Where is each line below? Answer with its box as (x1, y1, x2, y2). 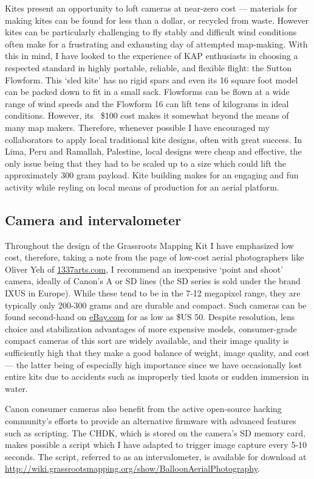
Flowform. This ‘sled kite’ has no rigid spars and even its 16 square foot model (5, 73, 298, 86)
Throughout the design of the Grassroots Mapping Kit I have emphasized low (5, 239, 294, 251)
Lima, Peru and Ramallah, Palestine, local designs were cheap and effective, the (5, 145, 302, 158)
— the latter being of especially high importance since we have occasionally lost (5, 358, 302, 371)
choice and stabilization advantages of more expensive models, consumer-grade (5, 322, 297, 335)
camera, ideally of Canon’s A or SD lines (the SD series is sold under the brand (5, 274, 301, 287)
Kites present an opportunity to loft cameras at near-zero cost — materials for (5, 2, 298, 14)
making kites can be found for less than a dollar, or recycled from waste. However (5, 13, 309, 26)
